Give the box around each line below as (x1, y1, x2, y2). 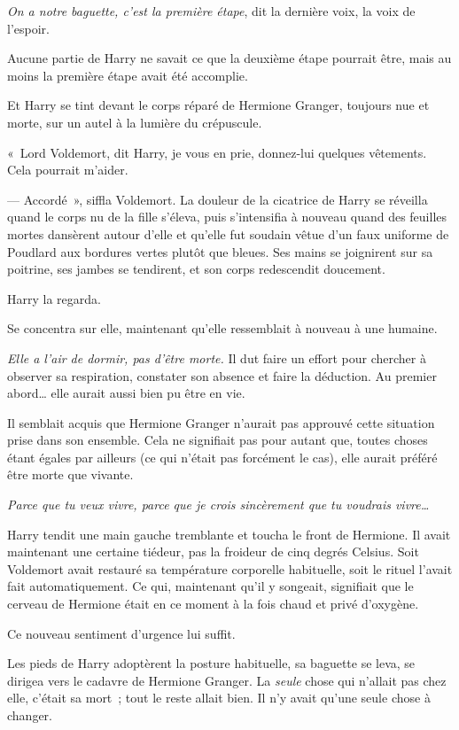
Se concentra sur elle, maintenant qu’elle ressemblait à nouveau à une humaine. (7, 319, 438, 338)
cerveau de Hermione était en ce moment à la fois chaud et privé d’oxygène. (7, 594, 419, 613)
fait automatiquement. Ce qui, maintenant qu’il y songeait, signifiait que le (7, 577, 414, 595)
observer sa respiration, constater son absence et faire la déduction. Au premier (7, 366, 437, 384)
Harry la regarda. (7, 289, 101, 307)
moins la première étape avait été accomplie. (7, 66, 248, 84)
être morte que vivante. (7, 465, 134, 484)
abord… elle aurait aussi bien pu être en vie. (7, 384, 245, 402)
